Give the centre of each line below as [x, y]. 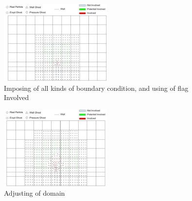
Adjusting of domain [35, 193]
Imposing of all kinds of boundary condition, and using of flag [96, 88]
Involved [17, 97]
